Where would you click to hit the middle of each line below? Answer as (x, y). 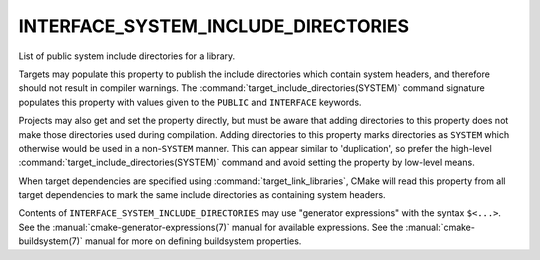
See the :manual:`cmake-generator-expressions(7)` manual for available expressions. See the (211, 227)
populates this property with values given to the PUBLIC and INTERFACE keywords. (190, 102)
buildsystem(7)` (51, 241)
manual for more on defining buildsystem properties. (193, 241)
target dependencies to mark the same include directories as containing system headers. (202, 195)
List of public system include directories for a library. (127, 56)
